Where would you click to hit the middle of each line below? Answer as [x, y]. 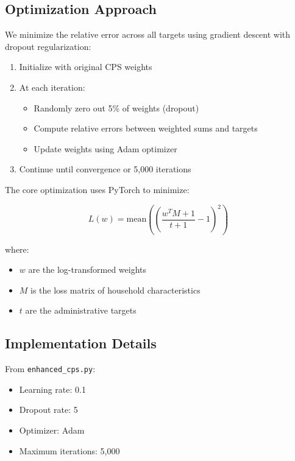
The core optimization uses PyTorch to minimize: [97, 189]
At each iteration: [52, 87]
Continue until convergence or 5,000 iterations [105, 169]
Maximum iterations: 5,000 [69, 450]
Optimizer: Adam [52, 430]
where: [17, 249]
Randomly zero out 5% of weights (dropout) [116, 107]
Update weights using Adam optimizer [105, 148]
